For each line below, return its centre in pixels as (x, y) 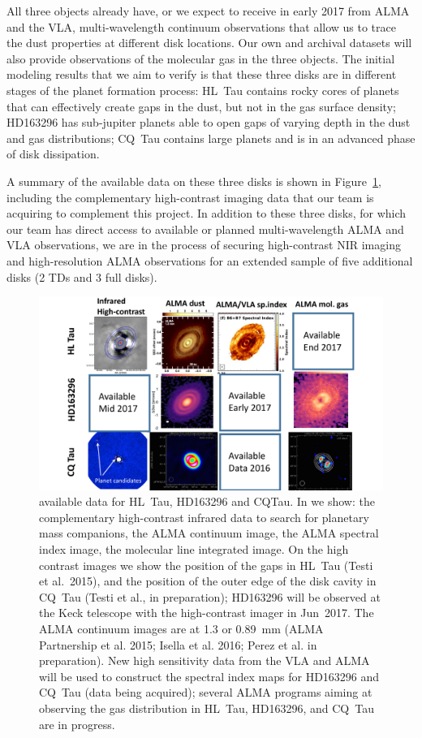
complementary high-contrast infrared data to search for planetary (204, 517)
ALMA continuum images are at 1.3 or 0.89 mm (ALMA (181, 628)
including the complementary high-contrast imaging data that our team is (190, 197)
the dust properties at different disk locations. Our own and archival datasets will (209, 43)
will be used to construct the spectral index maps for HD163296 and (209, 676)
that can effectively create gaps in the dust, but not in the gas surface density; (201, 106)
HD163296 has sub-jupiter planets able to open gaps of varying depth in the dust (209, 122)
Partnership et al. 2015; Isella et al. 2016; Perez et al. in (178, 644)
